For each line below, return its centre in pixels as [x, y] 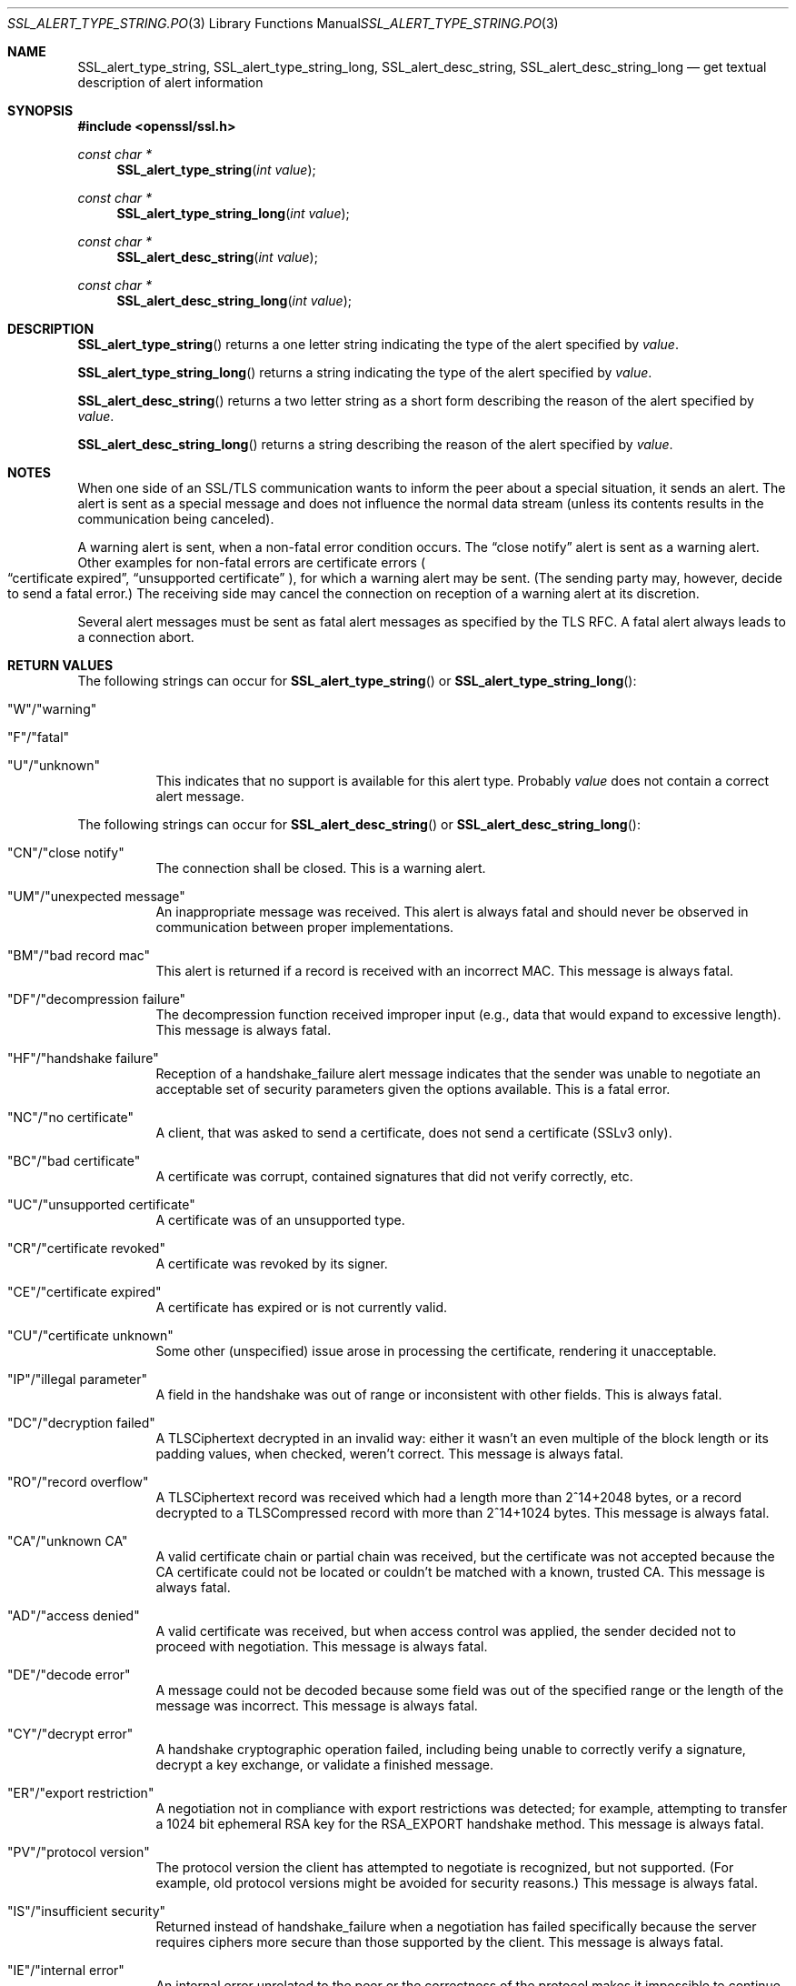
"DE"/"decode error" [69, 1675]
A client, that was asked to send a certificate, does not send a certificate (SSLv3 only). [414, 1133]
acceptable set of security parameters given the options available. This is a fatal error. [413, 1089]
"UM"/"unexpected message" [96, 896]
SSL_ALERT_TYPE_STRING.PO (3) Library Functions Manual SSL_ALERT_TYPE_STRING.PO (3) [283, 23]
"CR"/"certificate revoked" [86, 1248]
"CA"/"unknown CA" [68, 1541]
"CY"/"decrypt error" [70, 1734]
